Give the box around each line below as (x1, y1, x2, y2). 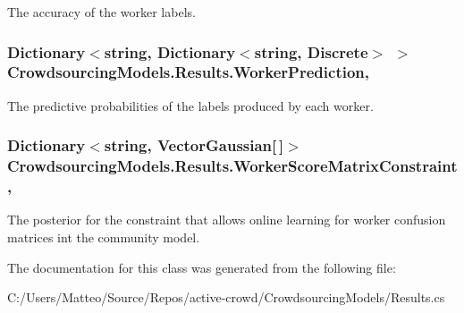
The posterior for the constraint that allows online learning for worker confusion (7, 210, 446, 229)
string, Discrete (254, 40, 368, 63)
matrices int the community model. (7, 227, 200, 246)
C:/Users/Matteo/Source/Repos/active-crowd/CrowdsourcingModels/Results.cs (7, 288, 445, 307)
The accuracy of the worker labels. (7, 3, 196, 21)
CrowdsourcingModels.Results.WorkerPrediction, (7, 61, 369, 83)
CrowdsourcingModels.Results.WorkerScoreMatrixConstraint (7, 155, 458, 177)
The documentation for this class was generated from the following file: (7, 258, 396, 276)
